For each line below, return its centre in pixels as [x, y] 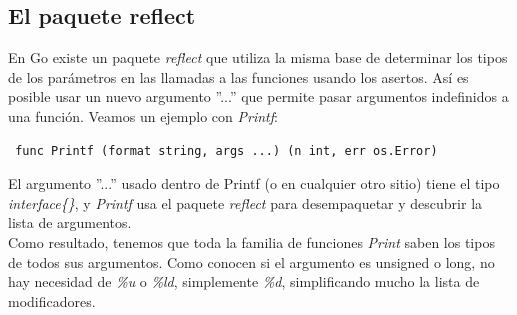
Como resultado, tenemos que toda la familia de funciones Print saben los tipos [251, 241]
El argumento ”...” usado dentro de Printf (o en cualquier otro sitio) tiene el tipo [254, 183]
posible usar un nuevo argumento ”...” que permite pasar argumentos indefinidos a [258, 96]
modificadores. [52, 300]
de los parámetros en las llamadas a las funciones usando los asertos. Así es [238, 76]
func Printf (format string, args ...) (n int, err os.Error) [226, 150]
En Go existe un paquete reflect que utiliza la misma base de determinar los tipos [258, 57]
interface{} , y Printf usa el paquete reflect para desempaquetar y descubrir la [245, 202]
